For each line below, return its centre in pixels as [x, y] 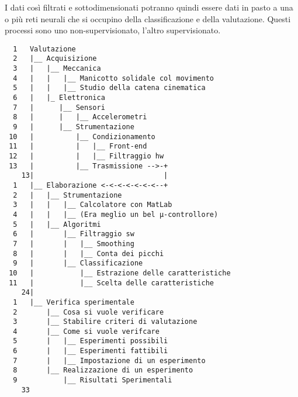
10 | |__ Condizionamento [82, 137]
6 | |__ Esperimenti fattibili [91, 351]
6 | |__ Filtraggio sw [74, 234]
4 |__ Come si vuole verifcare [86, 331]
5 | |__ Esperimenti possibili [91, 341]
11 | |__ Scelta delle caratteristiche [111, 283]
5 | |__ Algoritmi [57, 224]
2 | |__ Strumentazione [67, 195]
